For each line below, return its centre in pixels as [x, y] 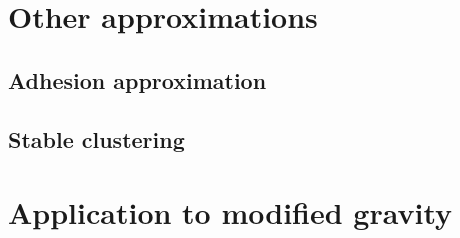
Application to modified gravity [230, 212]
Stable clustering [96, 138]
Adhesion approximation [137, 79]
